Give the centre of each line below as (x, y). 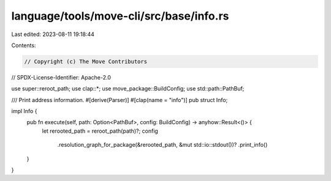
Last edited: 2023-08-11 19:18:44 (53, 34)
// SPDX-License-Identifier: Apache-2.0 (61, 77)
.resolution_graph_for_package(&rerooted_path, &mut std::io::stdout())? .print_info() (162, 145)
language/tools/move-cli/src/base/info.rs (120, 16)
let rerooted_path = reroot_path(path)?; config (100, 131)
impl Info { (24, 111)
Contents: (24, 45)
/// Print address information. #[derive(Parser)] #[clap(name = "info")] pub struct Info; (120, 100)
